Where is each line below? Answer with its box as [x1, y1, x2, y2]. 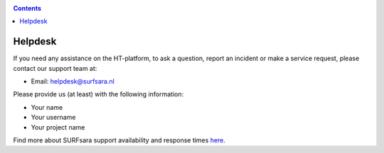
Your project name [31, 123, 85, 131]
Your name [31, 103, 63, 111]
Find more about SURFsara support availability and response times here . [13, 136, 225, 144]
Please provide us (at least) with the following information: [13, 90, 184, 98]
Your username [31, 113, 76, 122]
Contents [13, 4, 42, 12]
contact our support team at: [13, 64, 97, 72]
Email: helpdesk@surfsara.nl [31, 77, 115, 86]
